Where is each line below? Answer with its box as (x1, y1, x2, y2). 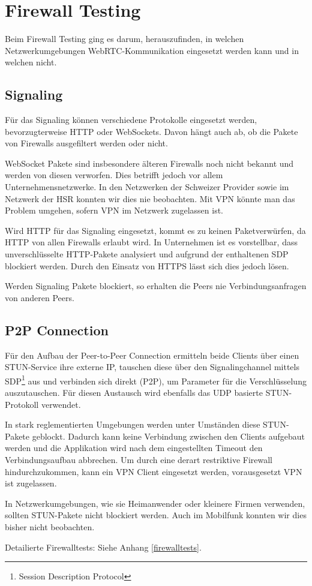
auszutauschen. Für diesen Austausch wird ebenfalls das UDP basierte (5, 386, 263, 399)
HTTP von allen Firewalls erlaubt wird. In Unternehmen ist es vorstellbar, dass (5, 236, 298, 248)
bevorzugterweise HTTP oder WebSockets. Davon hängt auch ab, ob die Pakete (5, 125, 298, 137)
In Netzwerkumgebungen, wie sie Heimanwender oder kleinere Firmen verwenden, (5, 497, 305, 509)
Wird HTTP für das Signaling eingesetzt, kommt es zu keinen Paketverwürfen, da (5, 224, 306, 236)
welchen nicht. (5, 56, 57, 68)
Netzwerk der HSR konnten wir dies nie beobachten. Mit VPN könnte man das (5, 192, 295, 205)
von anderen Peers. (5, 291, 74, 303)
